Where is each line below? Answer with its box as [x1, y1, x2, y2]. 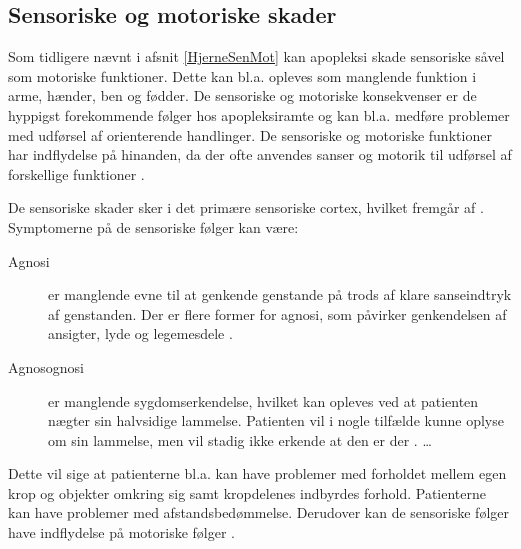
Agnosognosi [8, 356, 84, 377]
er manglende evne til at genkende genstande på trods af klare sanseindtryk [48, 284, 512, 305]
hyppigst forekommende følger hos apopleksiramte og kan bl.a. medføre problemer [8, 104, 510, 125]
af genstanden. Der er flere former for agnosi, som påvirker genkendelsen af [48, 303, 507, 324]
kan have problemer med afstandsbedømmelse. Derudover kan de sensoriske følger [8, 502, 509, 523]
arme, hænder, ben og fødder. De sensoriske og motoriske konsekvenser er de [8, 85, 477, 106]
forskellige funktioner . [8, 163, 145, 184]
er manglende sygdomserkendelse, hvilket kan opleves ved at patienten [48, 390, 479, 411]
